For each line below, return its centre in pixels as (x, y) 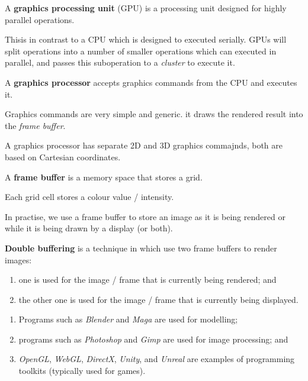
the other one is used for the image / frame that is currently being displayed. (158, 299)
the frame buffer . (35, 125)
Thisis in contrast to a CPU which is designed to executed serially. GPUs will (146, 39)
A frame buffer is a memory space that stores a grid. (104, 177)
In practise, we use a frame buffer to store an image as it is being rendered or (145, 216)
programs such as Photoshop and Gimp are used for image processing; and (153, 339)
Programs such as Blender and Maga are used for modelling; (128, 319)
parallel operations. (40, 19)
